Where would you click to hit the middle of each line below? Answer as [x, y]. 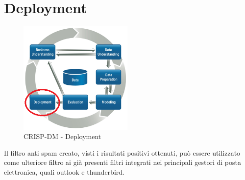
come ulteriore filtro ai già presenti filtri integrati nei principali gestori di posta [122, 162]
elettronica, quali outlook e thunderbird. [64, 171]
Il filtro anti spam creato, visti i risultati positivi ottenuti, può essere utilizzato [122, 152]
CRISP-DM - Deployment [62, 136]
